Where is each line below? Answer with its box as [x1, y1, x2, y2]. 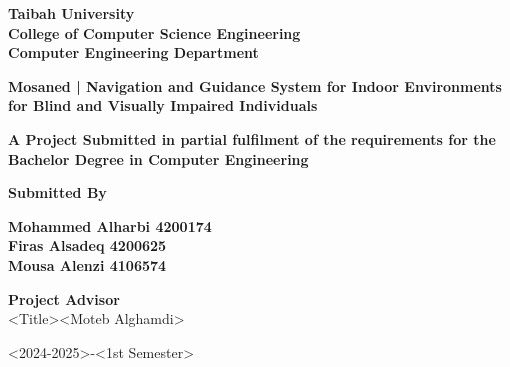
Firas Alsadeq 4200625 [8, 235, 167, 256]
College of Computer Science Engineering [8, 22, 301, 43]
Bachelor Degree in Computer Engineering [8, 148, 309, 169]
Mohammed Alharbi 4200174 [8, 215, 212, 236]
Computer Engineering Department [8, 42, 259, 63]
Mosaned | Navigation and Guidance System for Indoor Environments [8, 75, 502, 96]
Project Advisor [8, 288, 120, 309]
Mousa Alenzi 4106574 [8, 254, 167, 275]
